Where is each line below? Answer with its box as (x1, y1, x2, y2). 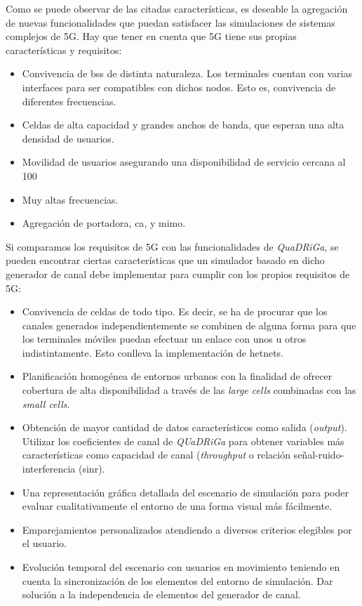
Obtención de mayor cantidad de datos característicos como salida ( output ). (22, 420, 347, 435)
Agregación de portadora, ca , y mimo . (22, 216, 186, 230)
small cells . (22, 396, 70, 411)
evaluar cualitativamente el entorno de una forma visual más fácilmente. (22, 499, 333, 513)
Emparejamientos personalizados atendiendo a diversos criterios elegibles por (22, 522, 352, 536)
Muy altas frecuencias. (22, 192, 119, 206)
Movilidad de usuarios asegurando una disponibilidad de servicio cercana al (22, 154, 346, 169)
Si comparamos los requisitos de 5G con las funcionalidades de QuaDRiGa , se (6, 239, 339, 253)
